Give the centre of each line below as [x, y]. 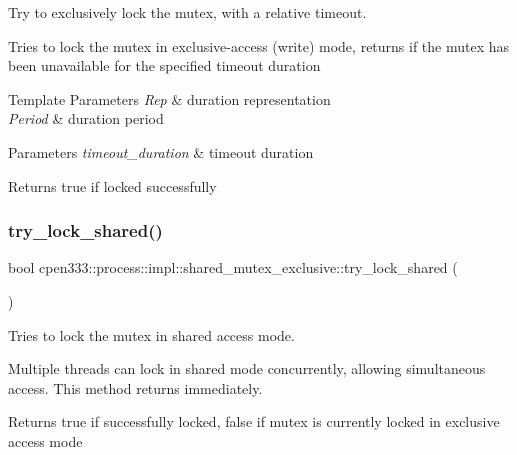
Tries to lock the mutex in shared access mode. [151, 334]
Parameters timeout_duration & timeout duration [161, 151]
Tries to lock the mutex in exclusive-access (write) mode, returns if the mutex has [259, 45]
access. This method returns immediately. [135, 387]
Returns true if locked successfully [112, 185]
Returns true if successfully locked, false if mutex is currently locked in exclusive [254, 421]
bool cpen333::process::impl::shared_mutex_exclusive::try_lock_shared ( [233, 267]
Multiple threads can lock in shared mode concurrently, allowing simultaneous [247, 368]
